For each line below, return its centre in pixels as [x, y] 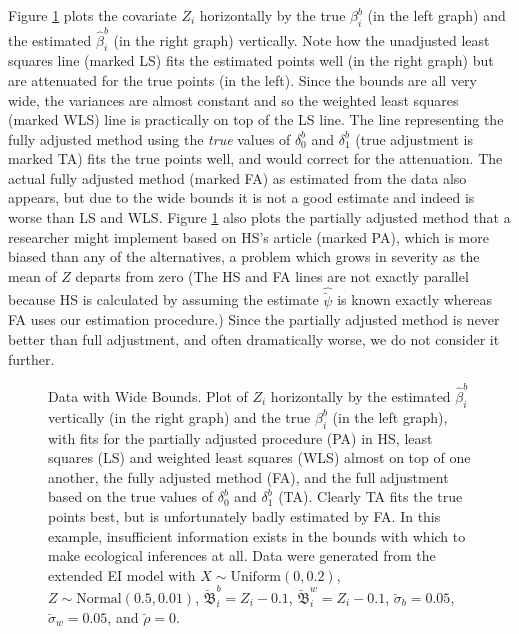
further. [31, 358]
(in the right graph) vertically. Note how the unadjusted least [301, 39]
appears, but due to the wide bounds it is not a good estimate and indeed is [241, 197]
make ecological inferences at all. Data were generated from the [242, 555]
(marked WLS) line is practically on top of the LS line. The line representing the [256, 119]
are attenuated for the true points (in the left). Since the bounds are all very [242, 79]
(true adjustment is [414, 138]
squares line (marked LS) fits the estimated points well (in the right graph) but [251, 60]
